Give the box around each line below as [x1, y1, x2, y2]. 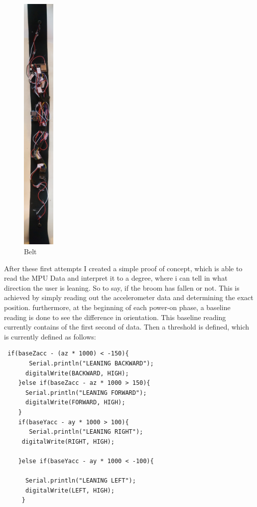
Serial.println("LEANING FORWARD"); [25, 389, 147, 396]
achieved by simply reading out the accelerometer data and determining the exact [4, 292, 254, 303]
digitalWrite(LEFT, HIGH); [25, 487, 115, 494]
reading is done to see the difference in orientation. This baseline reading [4, 312, 226, 322]
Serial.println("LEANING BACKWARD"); [29, 359, 154, 367]
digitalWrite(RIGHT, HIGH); [21, 438, 115, 445]
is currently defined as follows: [4, 331, 96, 341]
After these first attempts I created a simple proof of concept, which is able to [4, 263, 243, 273]
